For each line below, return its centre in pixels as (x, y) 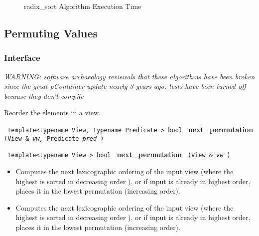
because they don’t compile (44, 96)
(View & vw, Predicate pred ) (54, 138)
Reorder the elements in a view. (52, 113)
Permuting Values (51, 33)
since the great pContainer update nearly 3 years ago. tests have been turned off (125, 86)
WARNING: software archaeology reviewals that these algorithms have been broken (129, 76)
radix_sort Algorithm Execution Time (83, 6)
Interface (22, 58)
